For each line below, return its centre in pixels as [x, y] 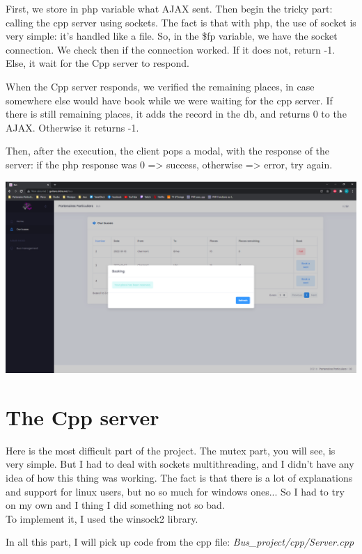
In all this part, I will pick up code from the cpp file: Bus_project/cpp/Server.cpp [180, 542]
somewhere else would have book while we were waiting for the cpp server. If [169, 100]
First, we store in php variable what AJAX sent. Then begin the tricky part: [169, 8]
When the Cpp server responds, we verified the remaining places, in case [160, 86]
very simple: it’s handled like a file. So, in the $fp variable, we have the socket [172, 36]
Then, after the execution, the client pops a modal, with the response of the [168, 151]
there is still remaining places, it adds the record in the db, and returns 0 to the [176, 114]
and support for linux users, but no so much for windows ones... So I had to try [175, 491]
